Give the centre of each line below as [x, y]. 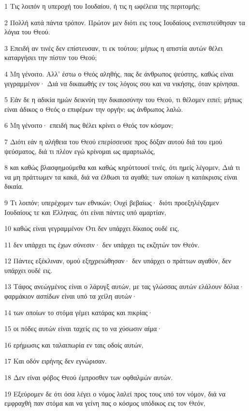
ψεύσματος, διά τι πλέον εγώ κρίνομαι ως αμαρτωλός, [80, 151]
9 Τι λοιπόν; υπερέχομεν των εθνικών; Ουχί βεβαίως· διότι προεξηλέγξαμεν [112, 202]
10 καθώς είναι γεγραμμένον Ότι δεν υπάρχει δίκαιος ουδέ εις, [92, 228]
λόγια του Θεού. [27, 32]
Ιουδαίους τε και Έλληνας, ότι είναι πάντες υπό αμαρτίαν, [85, 212]
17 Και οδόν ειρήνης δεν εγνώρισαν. [56, 361]
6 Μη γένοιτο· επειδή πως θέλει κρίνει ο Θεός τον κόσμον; [89, 125]
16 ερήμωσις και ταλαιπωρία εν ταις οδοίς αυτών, [74, 344]
